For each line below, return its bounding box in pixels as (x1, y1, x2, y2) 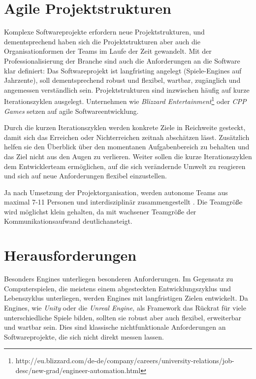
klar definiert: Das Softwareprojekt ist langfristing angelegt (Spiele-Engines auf (4, 65, 242, 75)
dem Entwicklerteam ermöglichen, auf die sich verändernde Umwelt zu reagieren (4, 161, 246, 171)
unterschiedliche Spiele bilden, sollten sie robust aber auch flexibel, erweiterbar (4, 312, 242, 322)
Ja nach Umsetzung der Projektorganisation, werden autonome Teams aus (4, 187, 228, 197)
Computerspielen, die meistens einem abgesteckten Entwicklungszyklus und (4, 283, 231, 293)
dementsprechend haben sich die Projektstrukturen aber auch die (4, 36, 200, 46)
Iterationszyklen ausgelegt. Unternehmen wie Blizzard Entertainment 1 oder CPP (4, 95, 247, 106)
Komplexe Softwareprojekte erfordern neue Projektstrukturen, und (4, 27, 205, 37)
